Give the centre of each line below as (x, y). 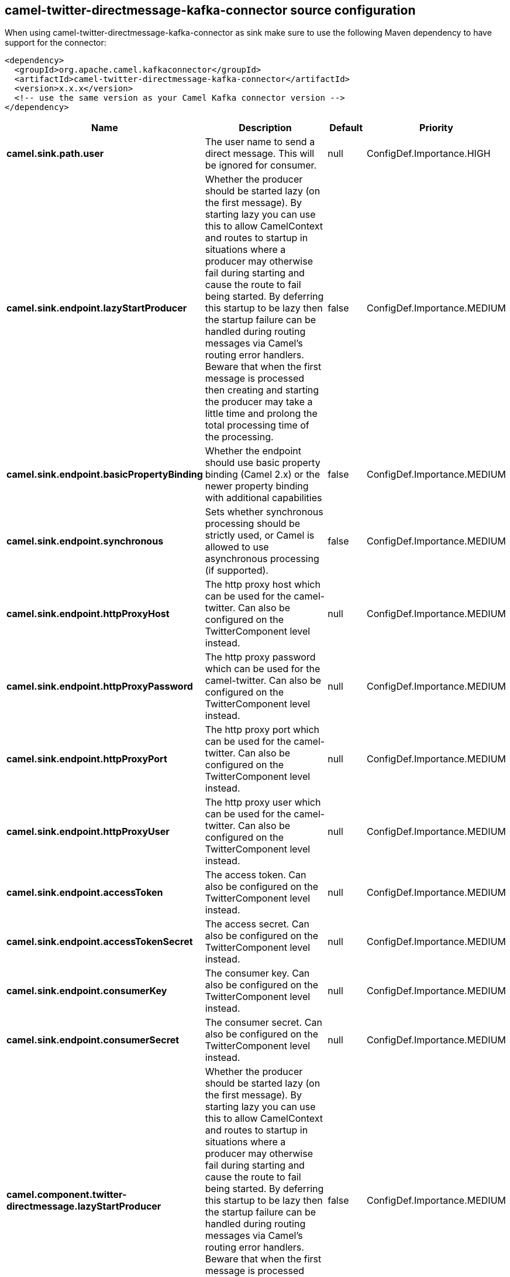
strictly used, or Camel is (260, 535)
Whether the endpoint (253, 451)
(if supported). (237, 571)
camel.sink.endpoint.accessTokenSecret (100, 942)
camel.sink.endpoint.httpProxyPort (87, 759)
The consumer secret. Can (263, 1023)
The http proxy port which (262, 730)
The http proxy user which (263, 802)
